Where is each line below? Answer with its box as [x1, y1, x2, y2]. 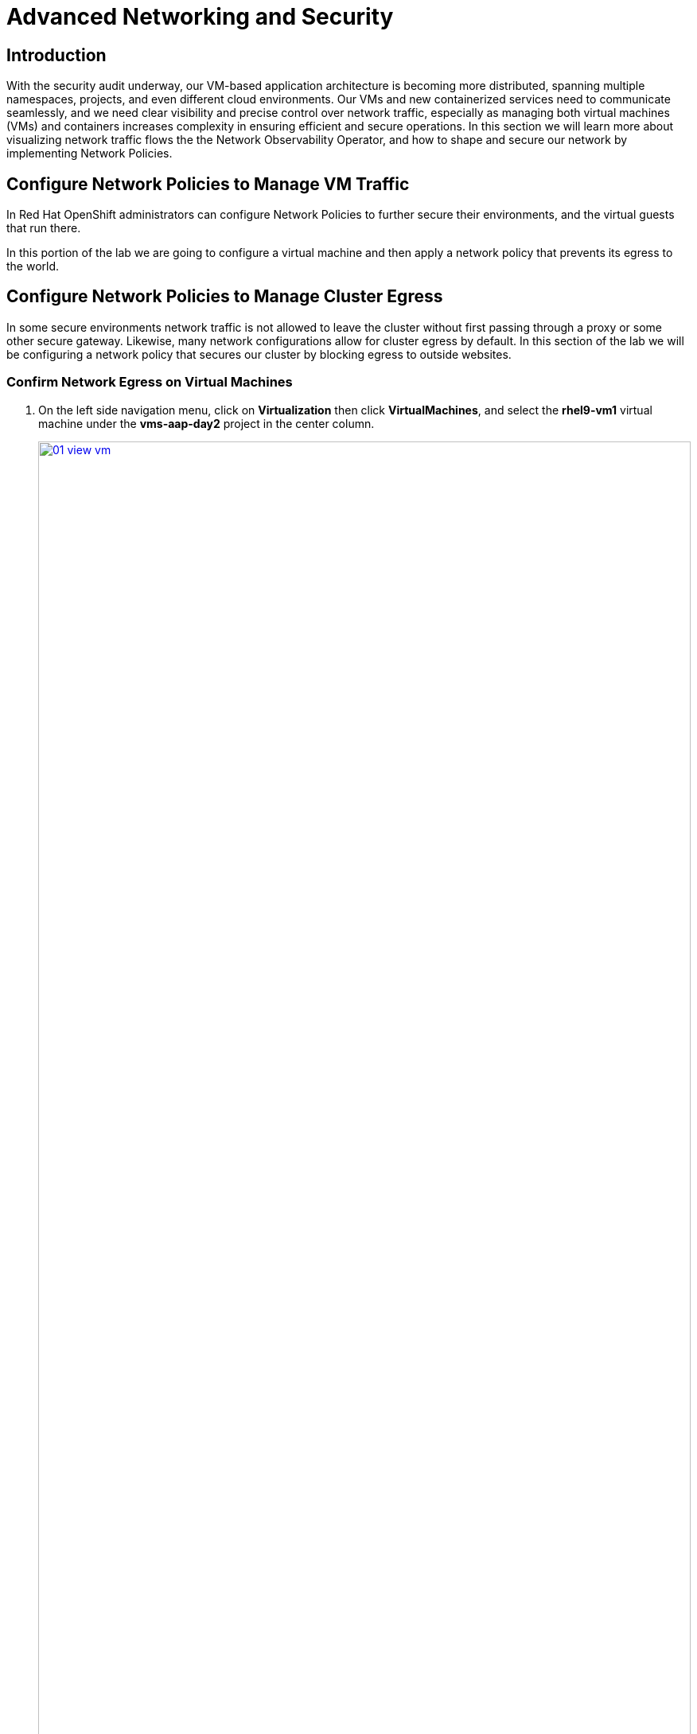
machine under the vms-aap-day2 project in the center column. [38, 416, 375, 430]
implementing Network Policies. [6, 146, 173, 161]
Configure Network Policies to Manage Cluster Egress [6, 286, 443, 307]
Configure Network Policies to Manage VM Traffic [6, 173, 410, 194]
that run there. [6, 221, 81, 235]
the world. [6, 259, 60, 274]
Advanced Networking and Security [6, 3, 394, 30]
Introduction [6, 45, 107, 65]
